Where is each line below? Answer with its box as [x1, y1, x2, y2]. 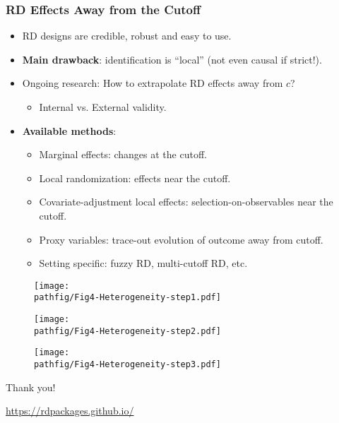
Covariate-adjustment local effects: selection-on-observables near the [39, 194, 333, 209]
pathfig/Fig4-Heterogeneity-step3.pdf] [34, 359, 221, 370]
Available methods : [22, 123, 117, 138]
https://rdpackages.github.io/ [6, 403, 134, 418]
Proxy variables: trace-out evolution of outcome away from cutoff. [39, 232, 323, 246]
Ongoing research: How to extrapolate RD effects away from [22, 76, 283, 90]
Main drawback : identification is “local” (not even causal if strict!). [22, 52, 322, 66]
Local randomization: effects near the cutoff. [39, 170, 231, 185]
